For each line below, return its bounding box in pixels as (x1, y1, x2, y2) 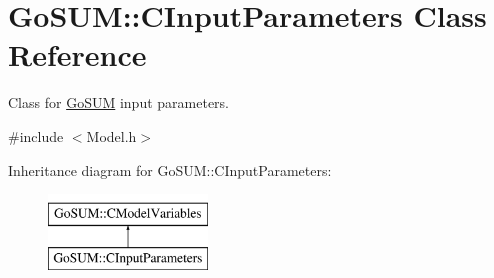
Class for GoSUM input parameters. (8, 92, 229, 113)
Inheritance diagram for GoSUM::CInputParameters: (8, 159, 332, 180)
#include (8, 125, 64, 146)
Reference (8, 34, 147, 75)
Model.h (86, 125, 137, 146)
